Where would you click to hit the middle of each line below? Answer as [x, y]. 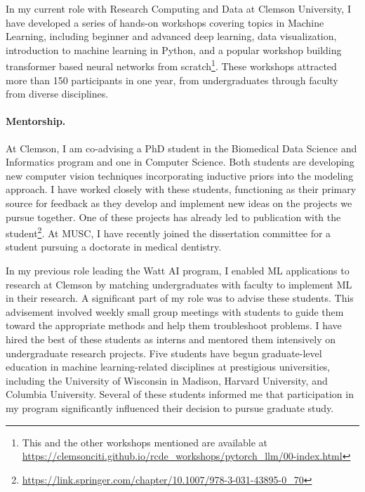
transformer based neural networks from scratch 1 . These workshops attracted [171, 65]
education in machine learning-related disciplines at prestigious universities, [168, 367]
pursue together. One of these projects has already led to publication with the [173, 217]
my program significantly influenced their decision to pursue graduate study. [170, 407]
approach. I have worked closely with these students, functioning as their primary [181, 189]
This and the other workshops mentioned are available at [145, 442]
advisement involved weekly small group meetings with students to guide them [175, 311]
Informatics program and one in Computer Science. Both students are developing [180, 162]
